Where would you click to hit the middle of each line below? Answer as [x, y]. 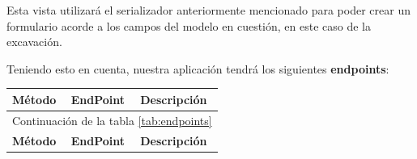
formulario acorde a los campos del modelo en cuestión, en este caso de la [189, 25]
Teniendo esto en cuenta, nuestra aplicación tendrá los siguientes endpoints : [198, 68]
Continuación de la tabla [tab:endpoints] [112, 120]
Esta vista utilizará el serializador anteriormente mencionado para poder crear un [208, 10]
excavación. [34, 42]
